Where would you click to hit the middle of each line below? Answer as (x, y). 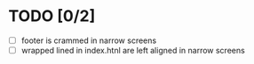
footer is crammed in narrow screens (89, 40)
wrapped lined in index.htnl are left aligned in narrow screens (133, 50)
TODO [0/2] (52, 16)
